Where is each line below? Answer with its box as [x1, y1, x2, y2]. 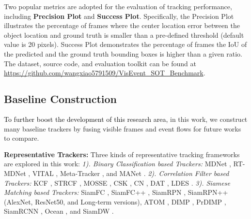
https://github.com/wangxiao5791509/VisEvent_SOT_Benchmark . [4, 68, 205, 78]
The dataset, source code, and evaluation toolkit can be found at [4, 58, 196, 68]
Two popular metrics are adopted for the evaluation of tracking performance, [4, 1, 232, 11]
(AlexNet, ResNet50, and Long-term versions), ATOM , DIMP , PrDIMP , [4, 196, 226, 206]
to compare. [4, 133, 39, 143]
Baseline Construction [4, 91, 117, 106]
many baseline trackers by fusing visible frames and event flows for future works [4, 123, 241, 133]
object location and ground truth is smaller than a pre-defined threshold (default [4, 29, 244, 40]
